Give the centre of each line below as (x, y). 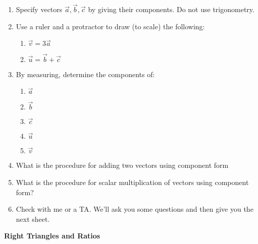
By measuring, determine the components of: (85, 74)
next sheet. (33, 219)
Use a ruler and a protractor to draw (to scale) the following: (110, 26)
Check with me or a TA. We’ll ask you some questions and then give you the (135, 209)
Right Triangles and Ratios (52, 236)
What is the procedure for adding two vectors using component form (122, 165)
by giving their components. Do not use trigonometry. (171, 9)
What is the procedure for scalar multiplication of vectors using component (132, 182)
